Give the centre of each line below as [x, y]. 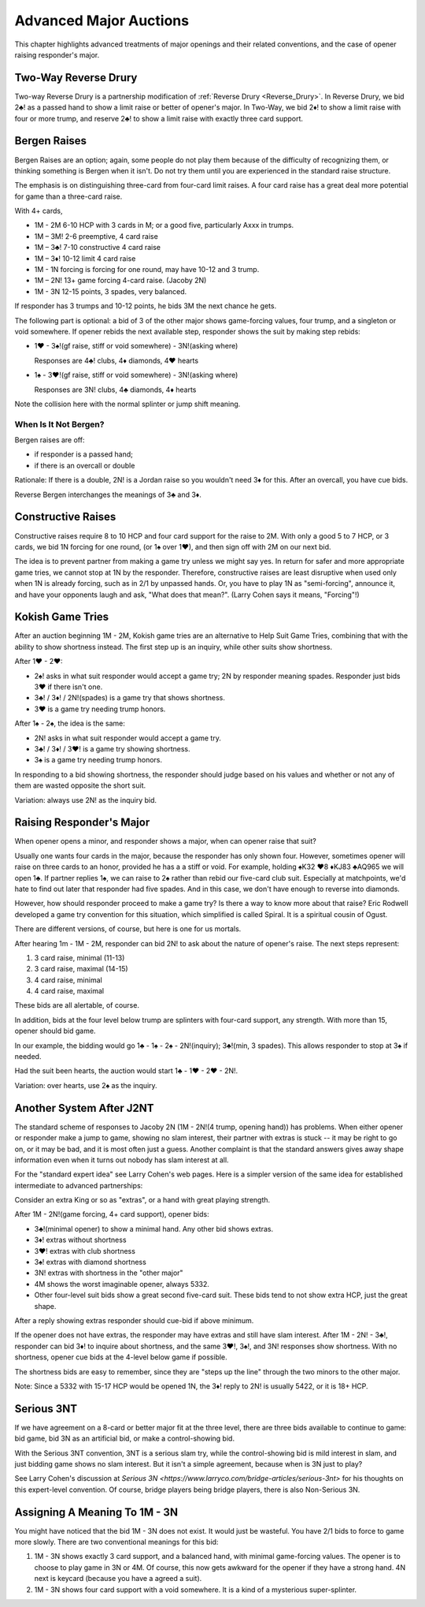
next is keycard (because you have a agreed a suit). [118, 1579]
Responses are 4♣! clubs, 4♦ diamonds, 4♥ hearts [116, 360]
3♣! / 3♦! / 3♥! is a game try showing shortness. [112, 748]
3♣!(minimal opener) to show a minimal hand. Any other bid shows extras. [154, 1229]
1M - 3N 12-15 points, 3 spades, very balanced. [111, 291]
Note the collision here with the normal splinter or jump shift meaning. [128, 404]
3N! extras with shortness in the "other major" [109, 1273]
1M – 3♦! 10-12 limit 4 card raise [85, 258]
